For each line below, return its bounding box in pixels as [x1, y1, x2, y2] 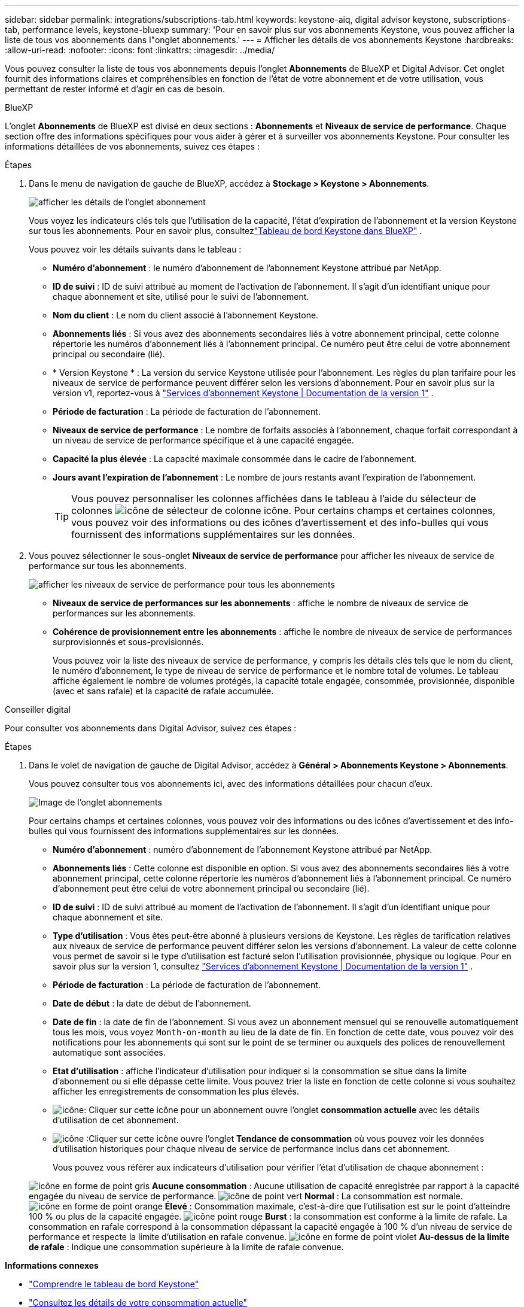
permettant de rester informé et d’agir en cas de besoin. [5, 84, 226, 94]
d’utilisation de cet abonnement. [53, 1115, 179, 1125]
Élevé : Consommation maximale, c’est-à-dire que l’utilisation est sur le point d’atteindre [164, 1201, 511, 1211]
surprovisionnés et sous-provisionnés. [53, 637, 204, 647]
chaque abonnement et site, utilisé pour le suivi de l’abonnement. [53, 291, 309, 302]
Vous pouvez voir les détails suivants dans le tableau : [29, 244, 242, 254]
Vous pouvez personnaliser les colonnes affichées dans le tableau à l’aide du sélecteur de [71, 493, 476, 504]
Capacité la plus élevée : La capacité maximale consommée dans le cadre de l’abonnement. [53, 454, 417, 464]
